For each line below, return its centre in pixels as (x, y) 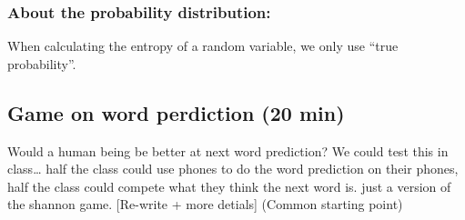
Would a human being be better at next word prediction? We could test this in (228, 150)
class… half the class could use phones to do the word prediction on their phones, (233, 169)
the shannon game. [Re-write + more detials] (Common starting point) (205, 204)
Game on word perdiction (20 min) (176, 112)
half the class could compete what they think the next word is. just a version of (229, 186)
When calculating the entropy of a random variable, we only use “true (203, 46)
